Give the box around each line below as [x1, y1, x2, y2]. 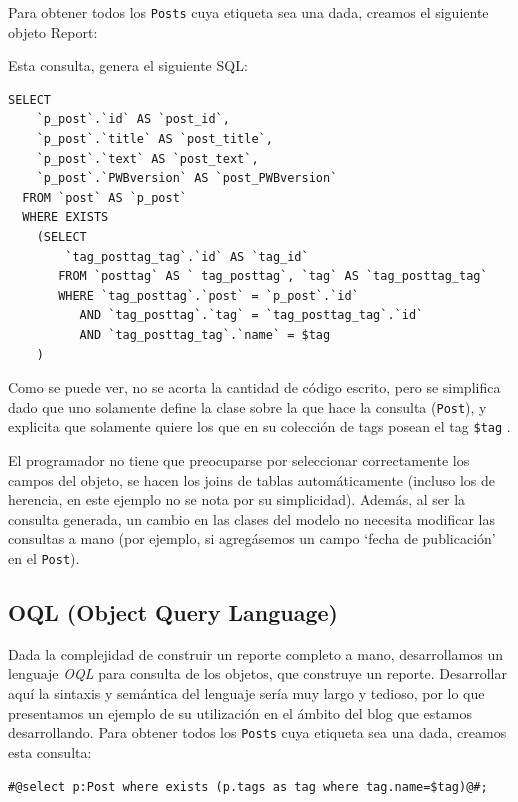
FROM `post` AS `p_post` [22, 190, 187, 205]
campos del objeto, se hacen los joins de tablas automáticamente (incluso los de [8, 469, 495, 490]
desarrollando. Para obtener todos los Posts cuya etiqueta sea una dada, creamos [8, 722, 507, 743]
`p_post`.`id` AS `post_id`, [36, 112, 230, 127]
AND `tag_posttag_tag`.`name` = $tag [79, 327, 331, 342]
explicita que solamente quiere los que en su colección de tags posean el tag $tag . [8, 416, 511, 437]
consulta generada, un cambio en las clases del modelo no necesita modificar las [8, 508, 495, 529]
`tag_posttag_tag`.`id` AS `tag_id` [65, 249, 309, 264]
